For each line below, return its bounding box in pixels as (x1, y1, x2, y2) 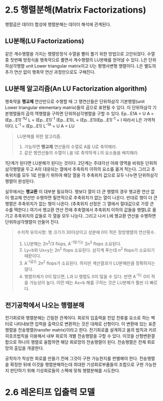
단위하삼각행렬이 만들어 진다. (5, 219, 60, 225)
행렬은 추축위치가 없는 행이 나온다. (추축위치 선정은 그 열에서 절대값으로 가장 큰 (5, 200, 154, 206)
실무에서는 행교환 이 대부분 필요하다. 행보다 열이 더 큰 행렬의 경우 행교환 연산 (5, 188, 150, 194)
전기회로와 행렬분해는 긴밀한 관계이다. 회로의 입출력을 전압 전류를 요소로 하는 (5, 315, 150, 321)
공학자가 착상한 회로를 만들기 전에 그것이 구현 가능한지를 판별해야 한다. (5, 355, 138, 362)
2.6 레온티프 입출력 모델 (5, 386, 96, 398)
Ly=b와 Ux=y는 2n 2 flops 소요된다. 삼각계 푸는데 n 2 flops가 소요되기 (24, 246, 155, 253)
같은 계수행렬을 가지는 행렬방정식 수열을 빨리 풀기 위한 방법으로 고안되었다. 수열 (5, 50, 155, 56)
